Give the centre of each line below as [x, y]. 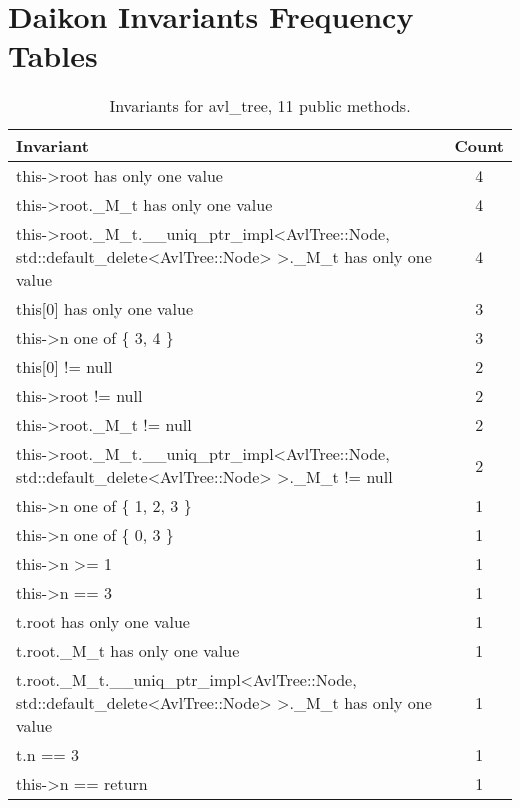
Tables [53, 55]
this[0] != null [64, 367]
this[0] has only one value [105, 309]
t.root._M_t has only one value [128, 651]
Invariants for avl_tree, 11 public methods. [260, 106]
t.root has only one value [103, 622]
